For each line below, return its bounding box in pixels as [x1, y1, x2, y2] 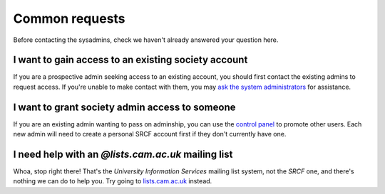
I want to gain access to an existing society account [13, 54, 248, 66]
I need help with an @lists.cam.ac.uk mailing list [13, 148, 233, 160]
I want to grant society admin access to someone [13, 101, 236, 113]
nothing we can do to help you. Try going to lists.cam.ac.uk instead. [13, 177, 212, 185]
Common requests [13, 11, 125, 26]
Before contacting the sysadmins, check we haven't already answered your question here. [13, 36, 279, 44]
